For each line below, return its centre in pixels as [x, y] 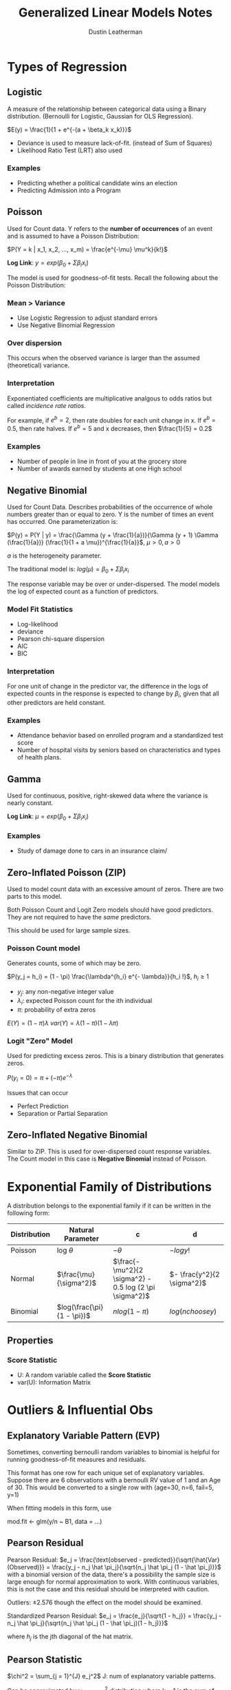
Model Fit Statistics [40, 609]
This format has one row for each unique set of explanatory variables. [106, 1473]
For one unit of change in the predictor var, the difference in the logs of [108, 686]
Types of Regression [67, 67]
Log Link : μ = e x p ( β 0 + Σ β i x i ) [48, 817]
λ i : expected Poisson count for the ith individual [85, 1001]
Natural [81, 1230]
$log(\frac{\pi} [80, 1307]
